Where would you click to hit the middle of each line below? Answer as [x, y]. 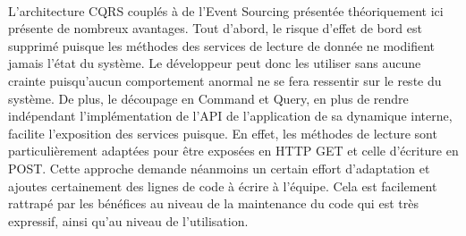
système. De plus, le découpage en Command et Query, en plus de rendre [208, 98]
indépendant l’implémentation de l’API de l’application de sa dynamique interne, [230, 116]
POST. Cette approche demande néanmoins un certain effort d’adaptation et [219, 168]
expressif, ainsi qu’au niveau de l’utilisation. [128, 220]
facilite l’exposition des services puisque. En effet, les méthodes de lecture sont [223, 133]
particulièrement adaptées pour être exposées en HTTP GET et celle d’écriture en [233, 151]
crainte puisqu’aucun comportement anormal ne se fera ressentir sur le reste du [225, 80]
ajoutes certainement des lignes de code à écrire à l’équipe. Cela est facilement [223, 185]
